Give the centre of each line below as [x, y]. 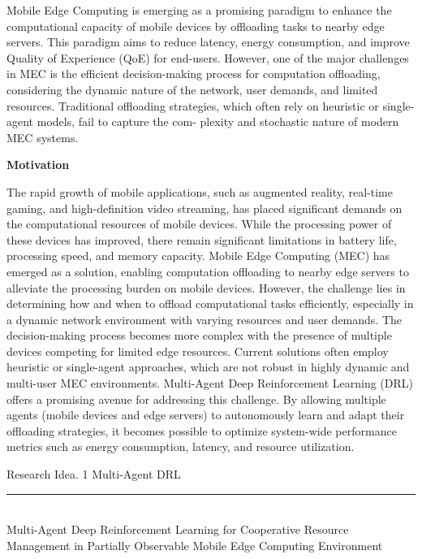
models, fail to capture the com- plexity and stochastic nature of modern [218, 121]
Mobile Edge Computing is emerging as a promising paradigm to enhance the [199, 10]
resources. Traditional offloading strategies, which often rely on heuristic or [193, 105]
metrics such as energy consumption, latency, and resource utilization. [181, 446]
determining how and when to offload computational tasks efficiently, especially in [210, 303]
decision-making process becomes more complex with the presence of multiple [199, 335]
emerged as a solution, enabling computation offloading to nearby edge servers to [208, 271]
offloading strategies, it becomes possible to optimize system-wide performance [202, 430]
